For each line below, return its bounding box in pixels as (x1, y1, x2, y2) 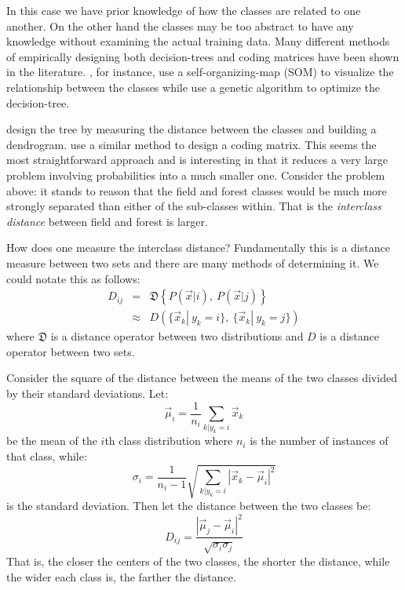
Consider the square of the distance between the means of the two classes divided (6, 370, 397, 386)
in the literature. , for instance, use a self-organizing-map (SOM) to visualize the (6, 64, 394, 80)
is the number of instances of (250, 432, 389, 449)
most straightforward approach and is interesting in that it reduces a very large (6, 151, 389, 168)
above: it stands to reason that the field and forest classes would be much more (6, 182, 387, 198)
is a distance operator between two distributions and (50, 328, 304, 344)
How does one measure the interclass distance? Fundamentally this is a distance (6, 239, 390, 256)
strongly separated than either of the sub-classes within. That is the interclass (6, 198, 381, 214)
